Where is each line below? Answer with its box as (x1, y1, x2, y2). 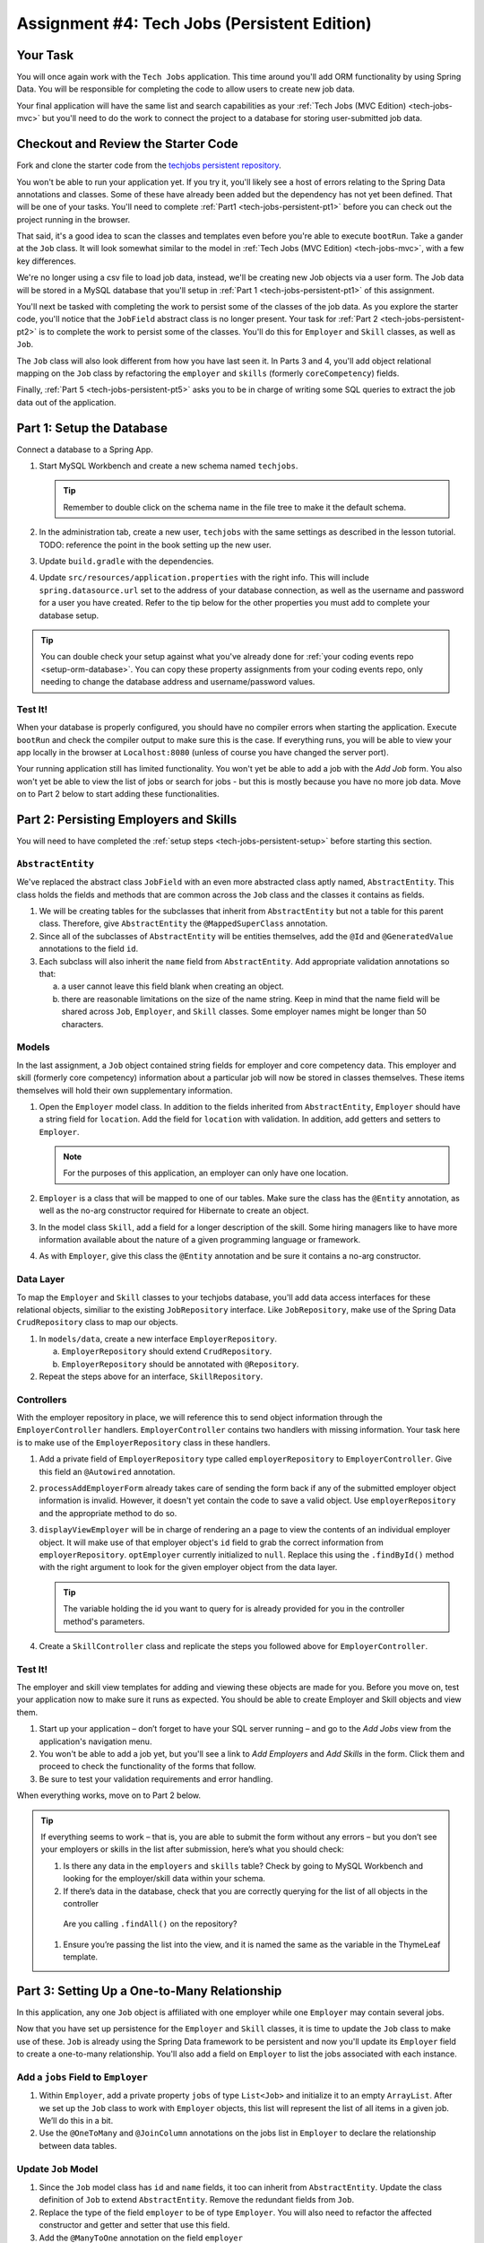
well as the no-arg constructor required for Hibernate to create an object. (39, 1205, 309, 1216)
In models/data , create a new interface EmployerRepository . (39, 1333, 278, 1344)
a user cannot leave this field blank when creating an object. (61, 981, 284, 991)
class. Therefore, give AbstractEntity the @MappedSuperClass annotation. (39, 918, 328, 929)
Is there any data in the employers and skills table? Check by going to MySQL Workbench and (63, 1860, 424, 1871)
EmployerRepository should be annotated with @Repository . (61, 1358, 299, 1369)
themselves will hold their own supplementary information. (16, 1085, 233, 1095)
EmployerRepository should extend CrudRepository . (61, 1346, 272, 1357)
